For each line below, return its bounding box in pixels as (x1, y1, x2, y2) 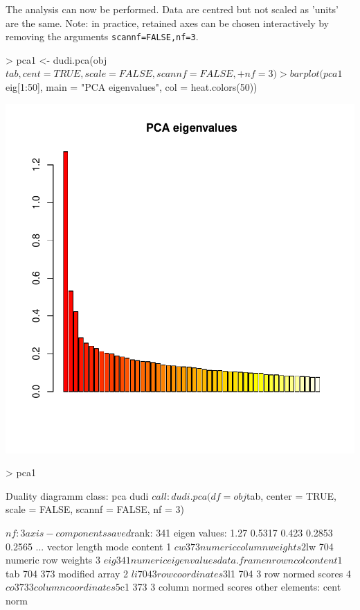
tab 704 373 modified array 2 (6, 566, 129, 580)
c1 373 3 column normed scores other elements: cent (120, 579, 341, 594)
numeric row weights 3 (6, 552, 101, 567)
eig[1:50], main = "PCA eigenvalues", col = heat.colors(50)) (6, 80, 258, 94)
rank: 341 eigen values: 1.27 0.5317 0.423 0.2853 (131, 525, 333, 539)
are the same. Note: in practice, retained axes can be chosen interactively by (6, 15, 329, 30)
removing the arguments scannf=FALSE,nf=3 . (6, 29, 199, 44)
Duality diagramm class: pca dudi (6, 488, 149, 503)
